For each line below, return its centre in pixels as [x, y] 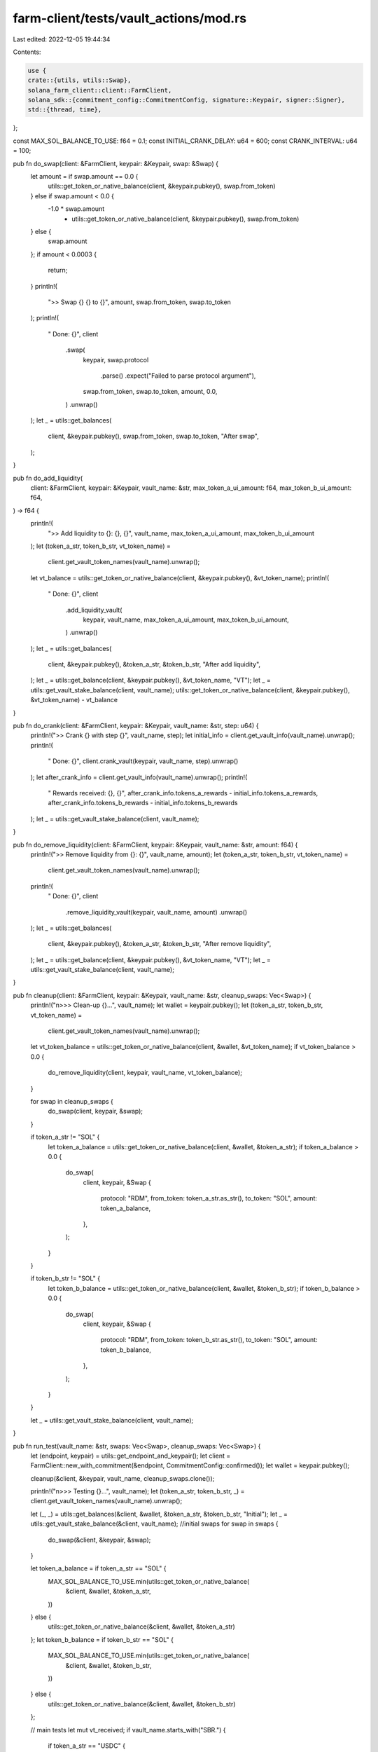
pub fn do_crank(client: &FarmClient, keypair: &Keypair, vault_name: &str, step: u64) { [136, 726]
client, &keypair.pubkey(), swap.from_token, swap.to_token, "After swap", [153, 436]
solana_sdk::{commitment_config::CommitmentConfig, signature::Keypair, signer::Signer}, [187, 100]
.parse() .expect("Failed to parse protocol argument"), [178, 376]
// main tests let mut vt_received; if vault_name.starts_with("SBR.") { [128, 1730]
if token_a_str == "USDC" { [87, 1746]
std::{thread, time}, [65, 110]
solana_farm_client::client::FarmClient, [100, 90]
